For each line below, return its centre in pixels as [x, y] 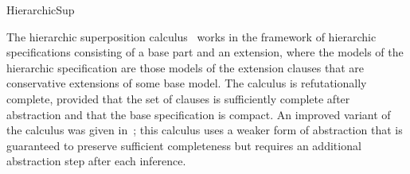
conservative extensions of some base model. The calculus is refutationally [187, 83]
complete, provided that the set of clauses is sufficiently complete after [178, 98]
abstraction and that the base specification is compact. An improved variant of [199, 114]
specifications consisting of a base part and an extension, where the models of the [205, 52]
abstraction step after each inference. [96, 161]
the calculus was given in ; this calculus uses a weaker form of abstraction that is [205, 130]
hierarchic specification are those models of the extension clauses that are [185, 67]
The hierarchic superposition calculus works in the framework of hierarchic [191, 36]
